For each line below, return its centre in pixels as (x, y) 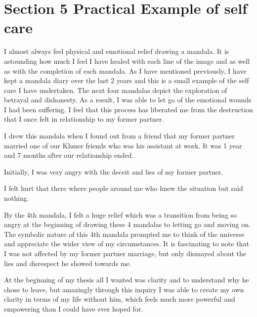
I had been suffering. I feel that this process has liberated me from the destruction (128, 109)
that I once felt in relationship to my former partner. (84, 119)
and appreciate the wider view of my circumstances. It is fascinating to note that (127, 244)
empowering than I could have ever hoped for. (74, 308)
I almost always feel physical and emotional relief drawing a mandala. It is (117, 51)
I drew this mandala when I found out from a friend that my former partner (120, 136)
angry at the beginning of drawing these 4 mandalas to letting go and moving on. (127, 224)
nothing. (17, 198)
